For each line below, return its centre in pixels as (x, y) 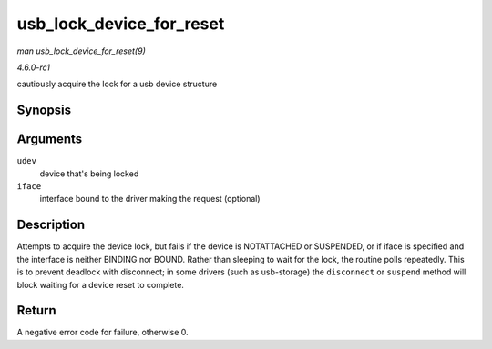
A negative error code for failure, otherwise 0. (102, 333)
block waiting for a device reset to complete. (100, 284)
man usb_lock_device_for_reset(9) (81, 51)
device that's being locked (89, 174)
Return (36, 310)
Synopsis (44, 110)
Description (51, 225)
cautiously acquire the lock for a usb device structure (117, 84)
